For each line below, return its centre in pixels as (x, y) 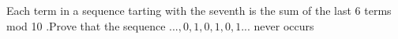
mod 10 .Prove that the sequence (86, 25)
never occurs (284, 25)
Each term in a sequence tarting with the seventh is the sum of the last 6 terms (199, 10)
